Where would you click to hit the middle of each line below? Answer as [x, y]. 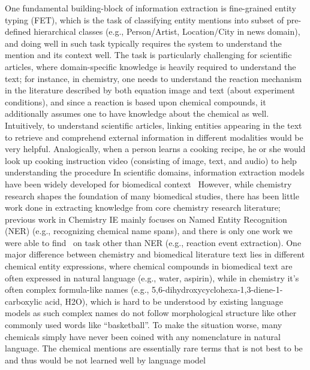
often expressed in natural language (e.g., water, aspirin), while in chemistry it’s [152, 277]
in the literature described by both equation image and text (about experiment [150, 90]
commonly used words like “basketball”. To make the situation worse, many [144, 325]
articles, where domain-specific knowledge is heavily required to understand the [151, 66]
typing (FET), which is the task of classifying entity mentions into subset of [145, 19]
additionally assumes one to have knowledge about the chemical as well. [137, 113]
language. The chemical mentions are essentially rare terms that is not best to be [154, 348]
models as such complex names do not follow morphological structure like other [151, 313]
